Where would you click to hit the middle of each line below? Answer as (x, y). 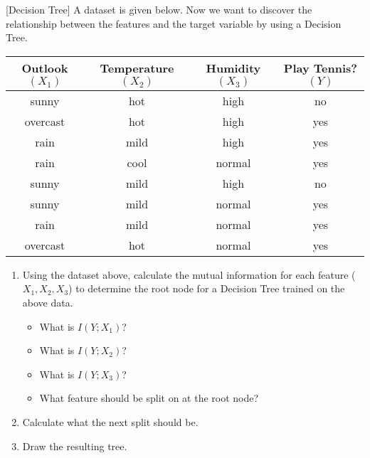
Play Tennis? (320, 68)
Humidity (233, 68)
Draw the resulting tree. (75, 446)
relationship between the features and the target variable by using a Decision (174, 23)
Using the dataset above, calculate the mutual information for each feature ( (189, 274)
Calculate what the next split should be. (110, 421)
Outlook (45, 68)
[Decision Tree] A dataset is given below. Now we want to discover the (159, 9)
